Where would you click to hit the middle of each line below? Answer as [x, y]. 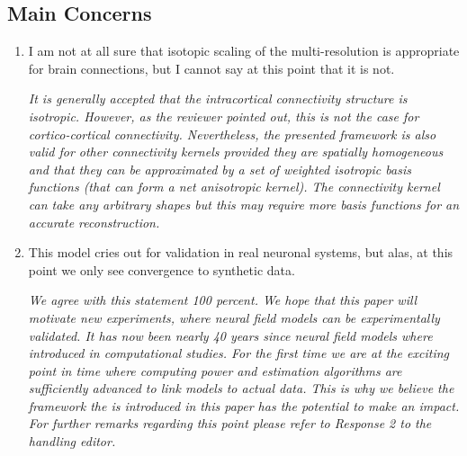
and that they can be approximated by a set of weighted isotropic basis [220, 169]
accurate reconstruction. [94, 222]
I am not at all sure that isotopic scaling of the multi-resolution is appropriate [244, 51]
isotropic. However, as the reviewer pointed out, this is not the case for [224, 116]
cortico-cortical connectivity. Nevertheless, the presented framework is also [232, 134]
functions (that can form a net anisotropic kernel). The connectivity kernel [234, 187]
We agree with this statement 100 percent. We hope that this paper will [223, 300]
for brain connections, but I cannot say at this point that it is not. [211, 68]
